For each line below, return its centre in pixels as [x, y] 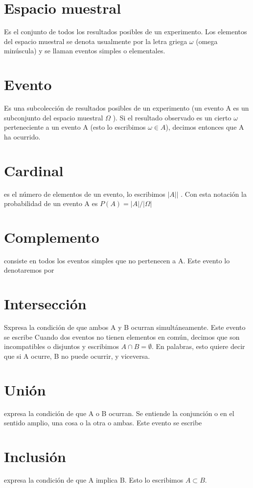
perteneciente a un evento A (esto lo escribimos [75, 127]
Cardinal [34, 170]
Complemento [52, 237]
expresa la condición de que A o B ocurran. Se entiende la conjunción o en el [119, 413]
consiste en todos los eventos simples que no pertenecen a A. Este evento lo [117, 260]
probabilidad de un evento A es [51, 203]
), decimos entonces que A [205, 127]
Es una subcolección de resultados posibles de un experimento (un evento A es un [126, 108]
